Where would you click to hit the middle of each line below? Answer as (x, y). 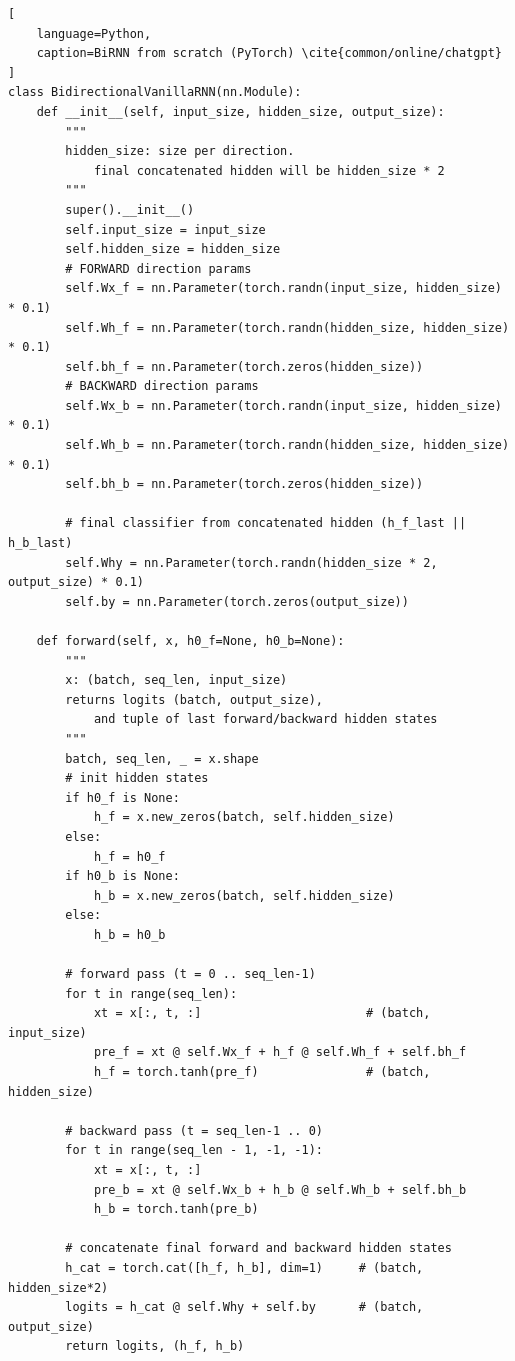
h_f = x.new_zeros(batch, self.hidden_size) (244, 817)
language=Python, (94, 33)
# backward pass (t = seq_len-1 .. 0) (194, 1130)
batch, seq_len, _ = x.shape (162, 758)
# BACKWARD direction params (162, 386)
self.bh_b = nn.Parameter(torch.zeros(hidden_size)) (244, 484)
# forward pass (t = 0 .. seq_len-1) (190, 974)
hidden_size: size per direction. (180, 151)
